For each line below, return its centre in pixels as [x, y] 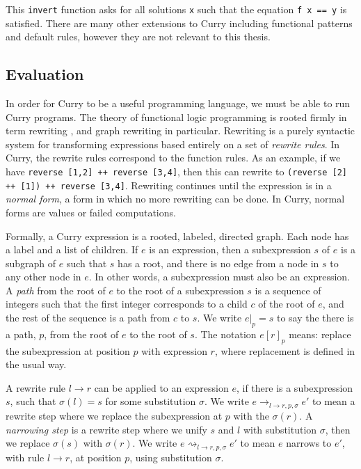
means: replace [320, 334]
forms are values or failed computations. [91, 212]
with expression [174, 350]
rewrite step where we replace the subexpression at [114, 415]
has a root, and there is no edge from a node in [218, 263]
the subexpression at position [68, 350]
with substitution [280, 429]
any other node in [43, 277]
